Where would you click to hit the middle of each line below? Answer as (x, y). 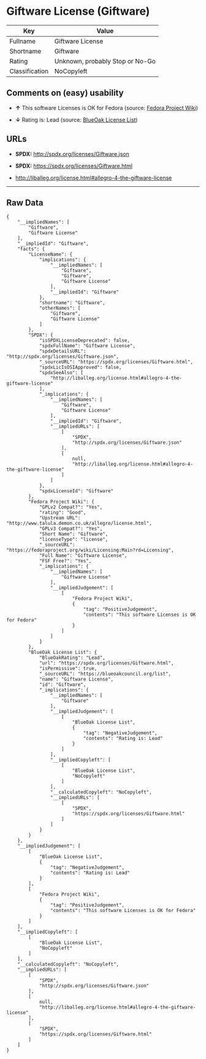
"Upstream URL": (60, 518)
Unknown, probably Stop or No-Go (105, 61)
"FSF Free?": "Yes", (65, 561)
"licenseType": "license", (74, 540)
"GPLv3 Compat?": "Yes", (71, 529)
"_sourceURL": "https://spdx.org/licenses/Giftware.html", (116, 362)
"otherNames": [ (60, 309)
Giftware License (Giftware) (78, 11)
